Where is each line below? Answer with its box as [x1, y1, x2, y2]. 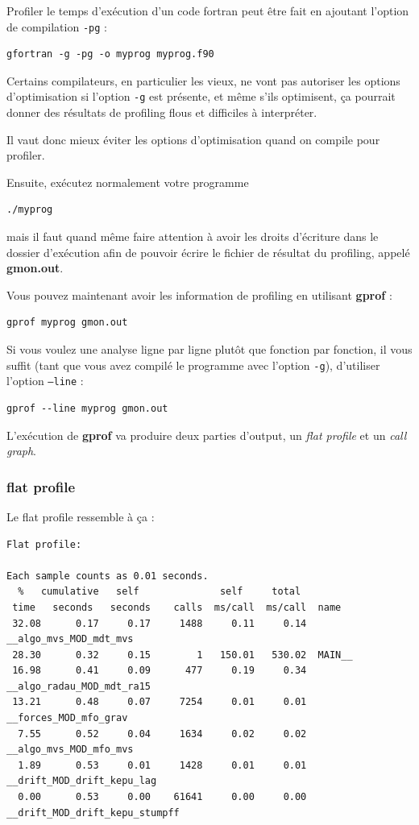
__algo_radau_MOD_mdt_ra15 [6, 680, 151, 692]
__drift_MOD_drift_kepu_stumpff [6, 806, 180, 819]
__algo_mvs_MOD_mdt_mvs [6, 633, 134, 645]
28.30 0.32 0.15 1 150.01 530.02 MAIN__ [12, 649, 353, 661]
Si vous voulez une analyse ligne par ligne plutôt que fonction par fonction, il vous [6, 341, 413, 358]
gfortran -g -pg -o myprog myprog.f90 [6, 48, 214, 60]
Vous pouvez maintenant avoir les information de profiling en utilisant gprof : [6, 286, 392, 303]
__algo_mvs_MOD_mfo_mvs [6, 744, 134, 756]
